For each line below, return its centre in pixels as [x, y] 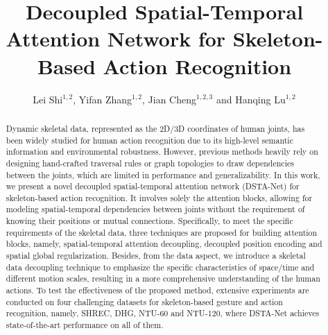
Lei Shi [48, 99]
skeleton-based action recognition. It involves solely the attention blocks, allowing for [159, 197]
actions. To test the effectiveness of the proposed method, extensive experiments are [157, 290]
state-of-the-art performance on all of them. [85, 325]
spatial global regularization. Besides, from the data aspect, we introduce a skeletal [156, 256]
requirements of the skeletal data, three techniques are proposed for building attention [162, 232]
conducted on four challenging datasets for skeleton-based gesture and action [144, 301]
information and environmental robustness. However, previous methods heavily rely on [162, 152]
